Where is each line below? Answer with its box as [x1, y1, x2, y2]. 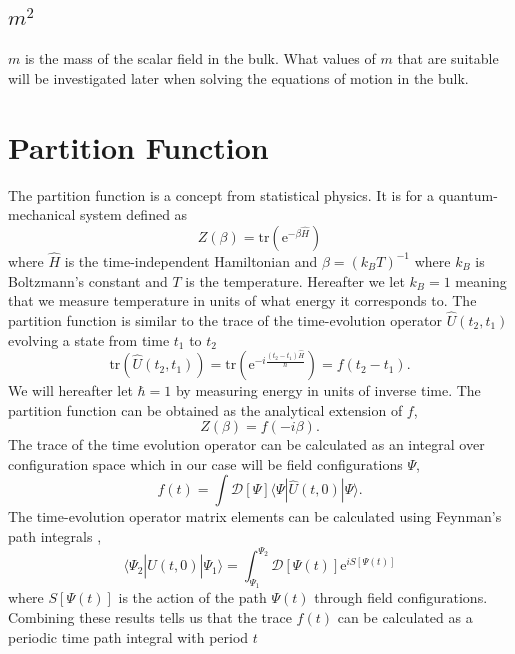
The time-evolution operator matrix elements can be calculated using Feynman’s [8, 506, 502, 527]
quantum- [438, 184, 498, 205]
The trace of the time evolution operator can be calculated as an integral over [8, 434, 485, 455]
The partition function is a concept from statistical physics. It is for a [8, 184, 435, 205]
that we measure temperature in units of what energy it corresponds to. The [8, 290, 477, 311]
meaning [455, 270, 507, 291]
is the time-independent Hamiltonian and [64, 250, 318, 271]
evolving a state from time [8, 329, 170, 350]
